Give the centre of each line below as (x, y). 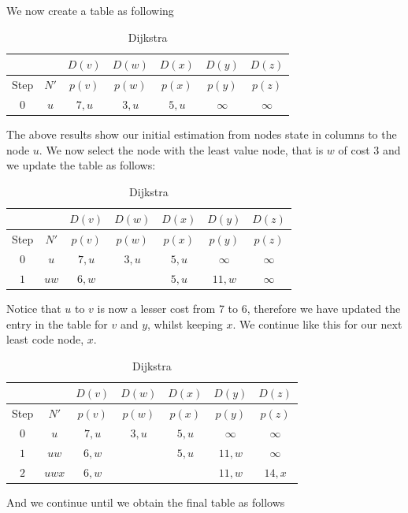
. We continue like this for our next (317, 323)
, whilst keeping (185, 323)
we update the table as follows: (81, 165)
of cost (354, 149)
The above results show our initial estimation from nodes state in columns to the (202, 134)
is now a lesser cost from (156, 308)
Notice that (34, 308)
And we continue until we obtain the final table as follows (146, 502)
